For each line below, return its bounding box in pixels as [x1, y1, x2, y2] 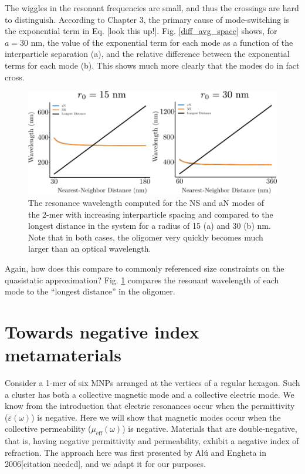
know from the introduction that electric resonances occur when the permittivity [5, 399, 295, 412]
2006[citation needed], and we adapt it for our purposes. [5, 458, 206, 470]
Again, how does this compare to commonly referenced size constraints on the [5, 262, 284, 274]
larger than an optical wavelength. [28, 242, 151, 255]
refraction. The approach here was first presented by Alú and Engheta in [5, 446, 266, 458]
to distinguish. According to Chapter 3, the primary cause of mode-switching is [5, 13, 290, 25]
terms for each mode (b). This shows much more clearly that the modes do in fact [5, 59, 300, 71]
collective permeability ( [5, 422, 91, 435]
